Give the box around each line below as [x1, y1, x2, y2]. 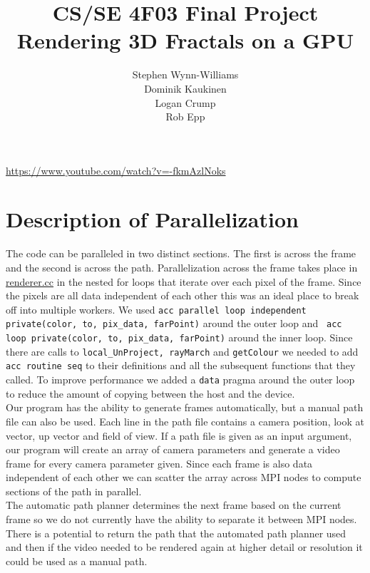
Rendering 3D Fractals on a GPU [16, 26, 354, 55]
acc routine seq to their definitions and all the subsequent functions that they [6, 358, 356, 373]
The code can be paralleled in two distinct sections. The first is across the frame [6, 246, 356, 261]
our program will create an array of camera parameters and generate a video [6, 442, 340, 457]
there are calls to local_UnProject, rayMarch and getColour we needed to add [6, 344, 359, 358]
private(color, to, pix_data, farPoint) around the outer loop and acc [6, 316, 342, 331]
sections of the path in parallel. [6, 483, 142, 498]
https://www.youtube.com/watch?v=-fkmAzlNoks [6, 162, 226, 177]
